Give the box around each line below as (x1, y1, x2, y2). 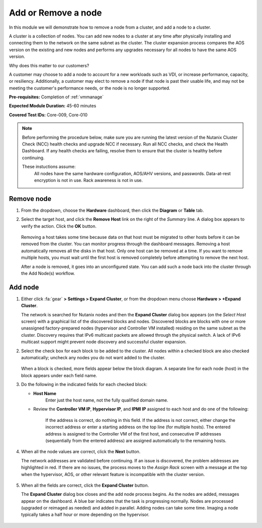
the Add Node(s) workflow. (21, 271, 75, 276)
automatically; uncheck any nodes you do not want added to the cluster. (21, 355, 165, 361)
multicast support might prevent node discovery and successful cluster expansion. (21, 339, 187, 345)
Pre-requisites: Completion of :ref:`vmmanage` (9, 94, 104, 100)
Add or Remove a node (9, 7, 102, 18)
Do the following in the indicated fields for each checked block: (21, 382, 147, 387)
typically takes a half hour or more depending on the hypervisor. (21, 511, 150, 518)
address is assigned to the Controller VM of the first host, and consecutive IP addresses (45, 431, 222, 437)
